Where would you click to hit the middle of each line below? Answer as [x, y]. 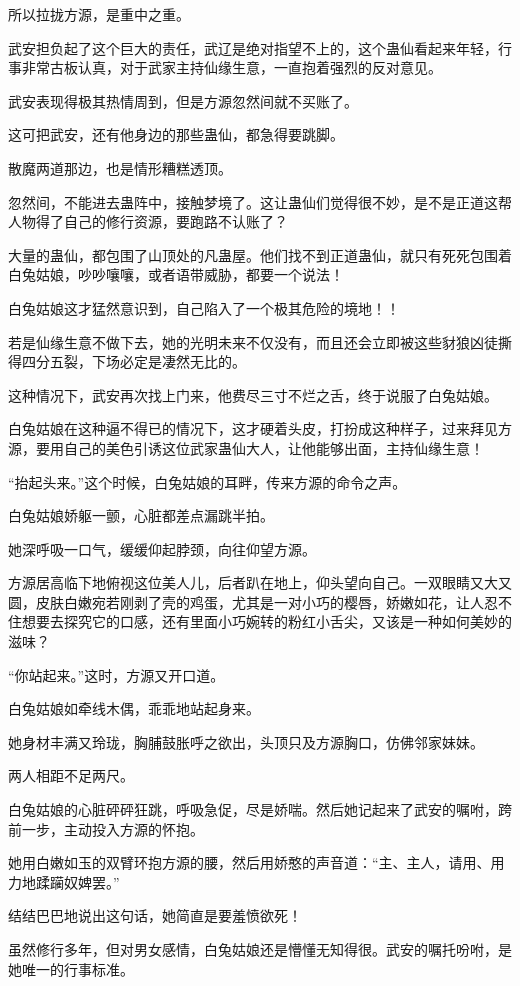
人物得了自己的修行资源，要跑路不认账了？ [148, 221]
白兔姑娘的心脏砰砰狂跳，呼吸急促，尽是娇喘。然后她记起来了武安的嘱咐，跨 [260, 809]
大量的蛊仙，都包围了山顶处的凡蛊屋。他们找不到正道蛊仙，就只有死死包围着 [260, 254]
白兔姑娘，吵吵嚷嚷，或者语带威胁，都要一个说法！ [176, 274]
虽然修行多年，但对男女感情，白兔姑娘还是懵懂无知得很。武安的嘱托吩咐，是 [260, 949]
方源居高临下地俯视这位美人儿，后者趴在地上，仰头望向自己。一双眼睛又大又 [260, 582]
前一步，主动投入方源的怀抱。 [106, 828]
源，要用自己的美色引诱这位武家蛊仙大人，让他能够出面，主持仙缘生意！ [246, 447]
